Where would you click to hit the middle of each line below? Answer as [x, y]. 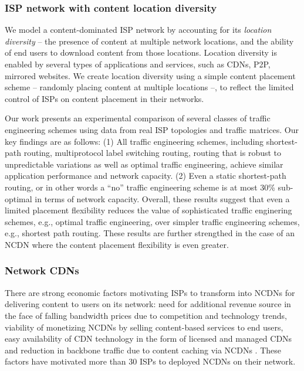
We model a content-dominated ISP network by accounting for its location [138, 30]
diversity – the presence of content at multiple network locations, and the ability [149, 41]
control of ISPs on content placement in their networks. [104, 98]
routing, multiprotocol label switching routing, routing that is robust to [153, 153]
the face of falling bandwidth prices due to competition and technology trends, [146, 315]
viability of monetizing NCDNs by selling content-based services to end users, [144, 327]
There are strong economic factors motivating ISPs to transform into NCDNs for [150, 292]
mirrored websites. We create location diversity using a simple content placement [150, 75]
